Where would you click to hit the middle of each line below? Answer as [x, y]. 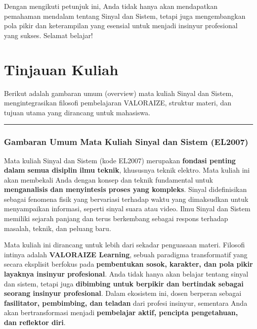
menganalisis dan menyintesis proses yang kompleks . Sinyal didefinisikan [126, 189]
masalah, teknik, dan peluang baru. [58, 228]
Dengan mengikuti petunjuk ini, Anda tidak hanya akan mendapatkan [111, 6]
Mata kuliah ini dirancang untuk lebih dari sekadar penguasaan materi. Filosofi [125, 245]
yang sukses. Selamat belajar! [48, 35]
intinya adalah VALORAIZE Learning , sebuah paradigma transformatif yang [126, 254]
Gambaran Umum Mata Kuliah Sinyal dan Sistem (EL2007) [126, 142]
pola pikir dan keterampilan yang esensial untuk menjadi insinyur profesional [121, 25]
